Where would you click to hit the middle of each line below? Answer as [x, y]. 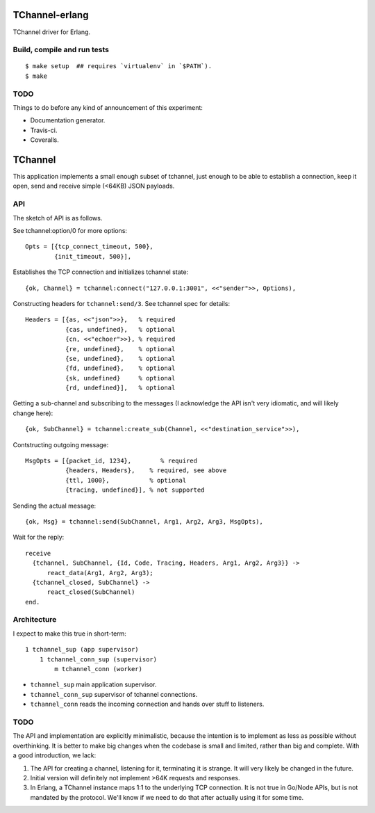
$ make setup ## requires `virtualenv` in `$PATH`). [118, 66]
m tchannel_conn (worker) [98, 669]
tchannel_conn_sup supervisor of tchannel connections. [114, 694]
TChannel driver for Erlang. [51, 32]
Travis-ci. [44, 130]
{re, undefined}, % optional [120, 349]
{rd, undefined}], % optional [120, 388]
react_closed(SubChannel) [91, 592]
